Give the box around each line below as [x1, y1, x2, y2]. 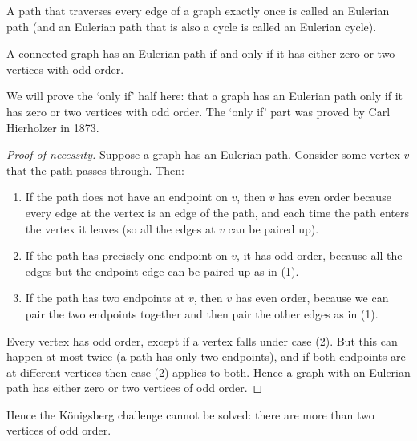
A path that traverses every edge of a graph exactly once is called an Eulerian [6, 2, 390, 18]
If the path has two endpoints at [25, 289, 185, 306]
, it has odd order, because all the [237, 247, 403, 264]
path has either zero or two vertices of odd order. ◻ [6, 379, 263, 396]
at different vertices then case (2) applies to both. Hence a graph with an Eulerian [6, 363, 411, 380]
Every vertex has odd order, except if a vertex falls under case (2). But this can [6, 332, 398, 349]
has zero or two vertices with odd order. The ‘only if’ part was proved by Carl [6, 103, 391, 119]
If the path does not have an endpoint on [25, 188, 228, 205]
